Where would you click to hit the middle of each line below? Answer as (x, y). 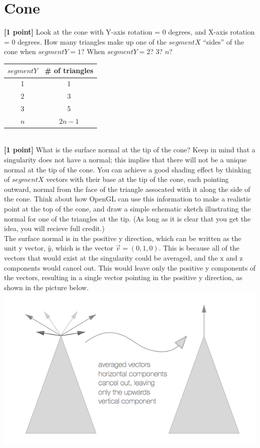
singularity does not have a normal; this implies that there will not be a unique (125, 160)
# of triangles (69, 70)
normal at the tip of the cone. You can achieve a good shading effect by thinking (128, 169)
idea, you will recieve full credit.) (54, 228)
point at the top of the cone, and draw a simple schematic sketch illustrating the (127, 209)
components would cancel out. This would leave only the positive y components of (130, 267)
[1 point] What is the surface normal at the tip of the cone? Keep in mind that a (130, 150)
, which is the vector (82, 248)
